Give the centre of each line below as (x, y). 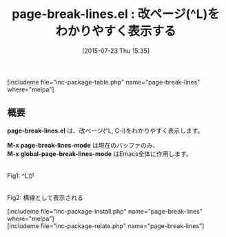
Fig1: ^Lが (21, 175)
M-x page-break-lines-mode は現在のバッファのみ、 (83, 145)
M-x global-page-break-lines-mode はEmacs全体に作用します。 (100, 154)
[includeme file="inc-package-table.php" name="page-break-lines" (104, 82)
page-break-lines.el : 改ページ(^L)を (116, 14)
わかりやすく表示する (115, 31)
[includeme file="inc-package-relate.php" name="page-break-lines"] (106, 226)
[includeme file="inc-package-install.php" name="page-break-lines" (105, 211)
